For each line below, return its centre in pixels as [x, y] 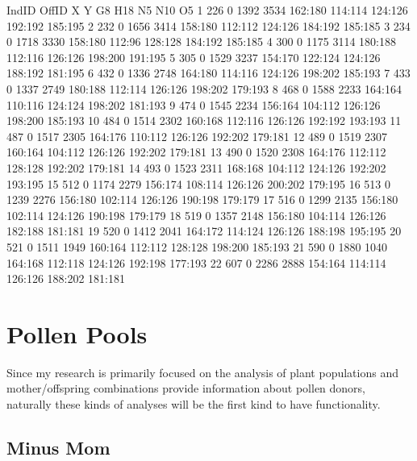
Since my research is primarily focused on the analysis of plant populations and [202, 372]
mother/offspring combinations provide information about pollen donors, [186, 388]
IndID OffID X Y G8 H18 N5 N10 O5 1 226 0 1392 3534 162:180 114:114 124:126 [207, 10]
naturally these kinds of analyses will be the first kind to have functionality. [194, 404]
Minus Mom [58, 447]
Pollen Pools [77, 333]
